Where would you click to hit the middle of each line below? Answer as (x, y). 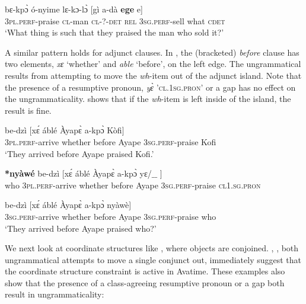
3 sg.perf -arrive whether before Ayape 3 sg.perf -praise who (111, 216)
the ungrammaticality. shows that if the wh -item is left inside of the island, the (148, 99)
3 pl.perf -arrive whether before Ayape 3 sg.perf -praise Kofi (111, 141)
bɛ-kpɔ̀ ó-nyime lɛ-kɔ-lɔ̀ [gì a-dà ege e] (74, 9)
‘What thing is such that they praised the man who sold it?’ (114, 32)
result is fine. (28, 110)
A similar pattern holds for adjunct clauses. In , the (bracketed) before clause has (152, 52)
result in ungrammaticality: (55, 294)
